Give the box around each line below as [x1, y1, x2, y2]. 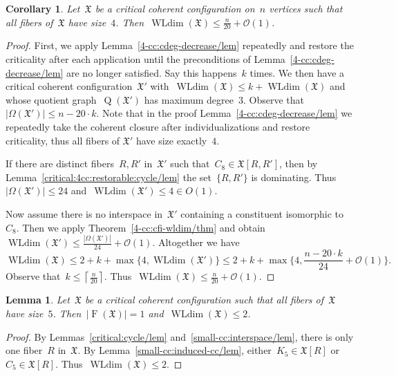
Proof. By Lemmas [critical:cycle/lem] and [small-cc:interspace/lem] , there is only [6, 329, 354, 344]
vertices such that [269, 1, 343, 15]
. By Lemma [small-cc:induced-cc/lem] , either [77, 343, 272, 357]
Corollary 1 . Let [6, 1, 80, 15]
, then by [279, 156, 318, 171]
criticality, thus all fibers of [6, 133, 120, 147]
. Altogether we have [152, 235, 240, 250]
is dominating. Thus [251, 169, 337, 184]
